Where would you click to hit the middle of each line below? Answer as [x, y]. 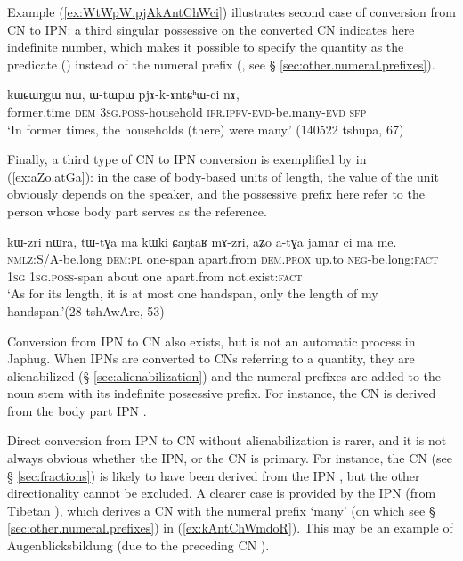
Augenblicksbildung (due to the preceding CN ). [138, 545]
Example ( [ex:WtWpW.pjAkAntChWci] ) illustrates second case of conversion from [231, 12]
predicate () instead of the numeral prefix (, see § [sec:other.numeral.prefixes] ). [221, 64]
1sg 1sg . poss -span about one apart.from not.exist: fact [155, 276]
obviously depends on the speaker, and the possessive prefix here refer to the [216, 194]
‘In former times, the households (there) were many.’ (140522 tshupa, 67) [206, 129]
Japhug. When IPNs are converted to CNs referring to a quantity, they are [211, 358]
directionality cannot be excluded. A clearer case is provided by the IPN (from [222, 493]
